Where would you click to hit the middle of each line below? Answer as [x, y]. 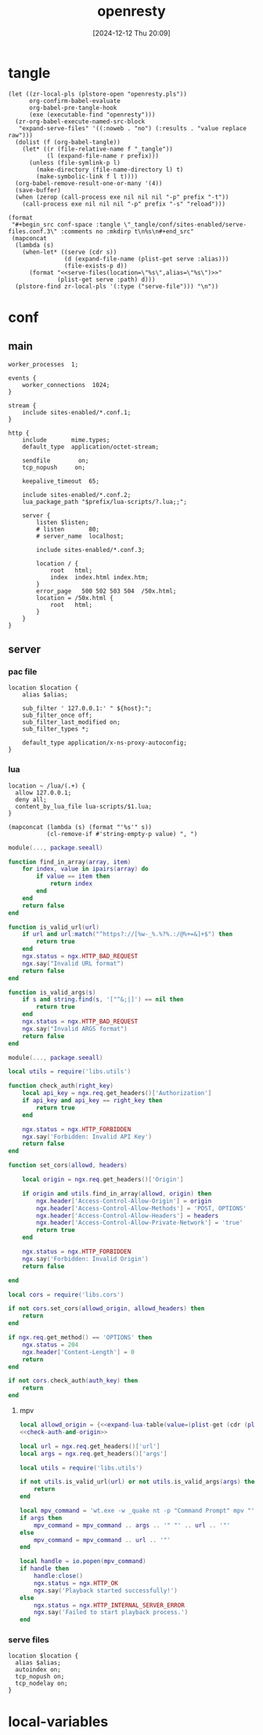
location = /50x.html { [75, 598]
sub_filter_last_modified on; [72, 722]
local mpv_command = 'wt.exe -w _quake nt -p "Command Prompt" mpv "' [137, 1511]
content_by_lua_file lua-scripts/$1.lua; [84, 806]
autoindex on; [38, 1670]
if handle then [44, 1569]
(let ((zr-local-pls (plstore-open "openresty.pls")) [98, 94]
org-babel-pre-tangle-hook [73, 108]
